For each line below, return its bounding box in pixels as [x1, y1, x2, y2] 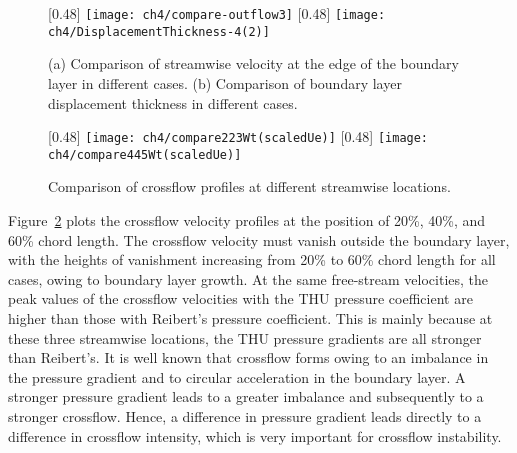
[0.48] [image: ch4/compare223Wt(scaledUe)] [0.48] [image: [48, 126, 429, 147]
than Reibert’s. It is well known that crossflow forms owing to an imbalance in [8, 347, 489, 368]
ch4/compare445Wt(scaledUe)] [48, 147, 242, 162]
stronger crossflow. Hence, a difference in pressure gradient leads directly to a [8, 405, 482, 426]
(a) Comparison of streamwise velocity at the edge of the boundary [48, 53, 459, 74]
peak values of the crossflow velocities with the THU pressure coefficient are [8, 288, 473, 309]
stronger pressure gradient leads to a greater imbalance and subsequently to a [8, 386, 484, 407]
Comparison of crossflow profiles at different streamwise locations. [48, 176, 451, 197]
